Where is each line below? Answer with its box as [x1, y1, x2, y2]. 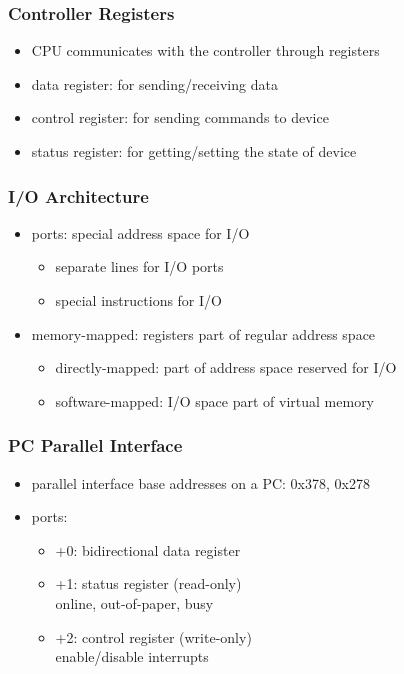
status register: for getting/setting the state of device [31, 141, 357, 161]
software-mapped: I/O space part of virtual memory [55, 390, 375, 411]
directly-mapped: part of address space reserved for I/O [55, 357, 397, 378]
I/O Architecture [8, 183, 149, 208]
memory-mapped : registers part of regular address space [31, 323, 376, 344]
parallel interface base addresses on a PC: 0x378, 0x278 [31, 472, 370, 493]
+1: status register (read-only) [55, 573, 242, 594]
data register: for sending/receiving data [31, 73, 278, 94]
